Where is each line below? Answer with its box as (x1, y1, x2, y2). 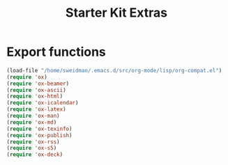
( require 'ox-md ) (6, 118, 57, 126)
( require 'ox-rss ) (6, 138, 60, 146)
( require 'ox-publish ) (6, 132, 73, 139)
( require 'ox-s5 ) (6, 145, 57, 152)
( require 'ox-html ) (6, 93, 63, 100)
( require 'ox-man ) (6, 113, 60, 120)
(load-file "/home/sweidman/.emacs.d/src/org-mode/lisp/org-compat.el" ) (6, 67, 222, 74)
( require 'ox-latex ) (6, 106, 67, 113)
